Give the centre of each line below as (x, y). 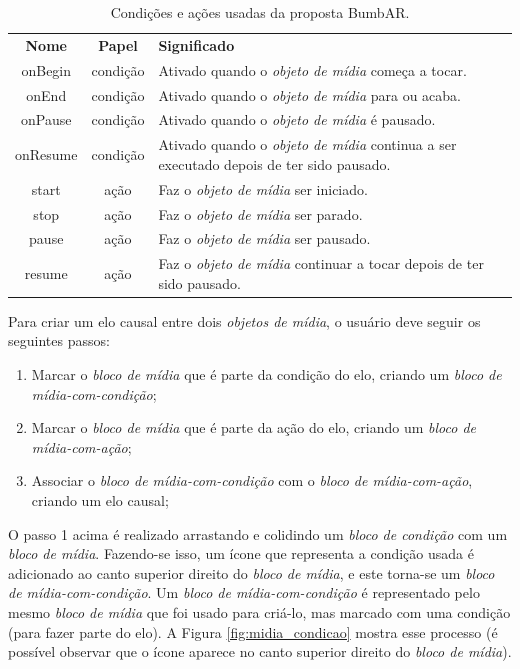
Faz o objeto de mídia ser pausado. (264, 238)
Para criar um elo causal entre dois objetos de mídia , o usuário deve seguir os (244, 320)
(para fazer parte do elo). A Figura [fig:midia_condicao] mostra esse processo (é (253, 631)
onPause (46, 119)
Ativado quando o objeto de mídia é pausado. (297, 119)
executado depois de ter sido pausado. (274, 163)
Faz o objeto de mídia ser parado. (260, 213)
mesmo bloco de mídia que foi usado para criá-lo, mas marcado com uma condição (259, 612)
